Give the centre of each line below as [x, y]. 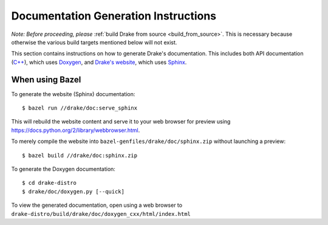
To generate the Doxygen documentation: [63, 169]
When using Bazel [46, 79]
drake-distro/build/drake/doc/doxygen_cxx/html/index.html [101, 214]
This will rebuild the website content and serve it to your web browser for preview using [121, 122]
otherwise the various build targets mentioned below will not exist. [94, 42]
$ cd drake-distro [50, 183]
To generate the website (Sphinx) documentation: [73, 94]
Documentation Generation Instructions [114, 16]
